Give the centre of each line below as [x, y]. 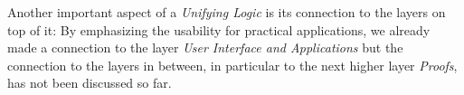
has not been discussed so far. [90, 83]
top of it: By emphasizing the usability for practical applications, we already [219, 29]
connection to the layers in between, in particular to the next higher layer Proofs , [232, 65]
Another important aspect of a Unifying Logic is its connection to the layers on [227, 12]
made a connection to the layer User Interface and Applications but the [205, 47]
